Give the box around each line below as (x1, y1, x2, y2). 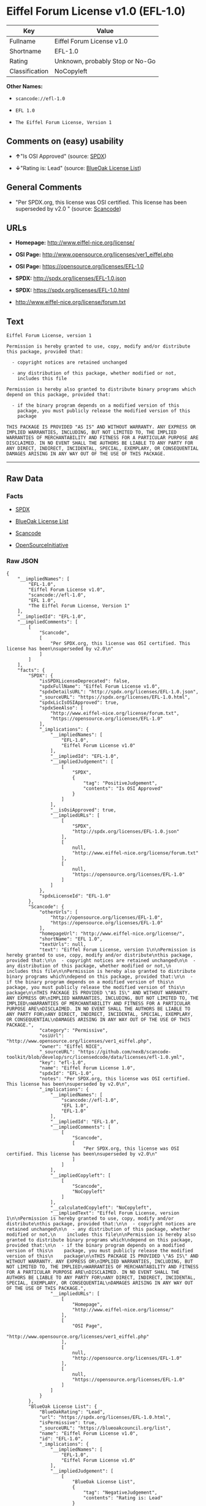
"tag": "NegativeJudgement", (83, 1489, 158, 1496)
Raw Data (6, 473, 44, 483)
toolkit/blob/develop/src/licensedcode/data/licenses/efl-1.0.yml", (6, 1055, 185, 1061)
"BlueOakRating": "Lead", (39, 1409, 105, 1415)
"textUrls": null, (39, 942, 86, 948)
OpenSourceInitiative (15, 541, 69, 548)
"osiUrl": (39, 1033, 64, 1039)
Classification (9, 66, 49, 75)
